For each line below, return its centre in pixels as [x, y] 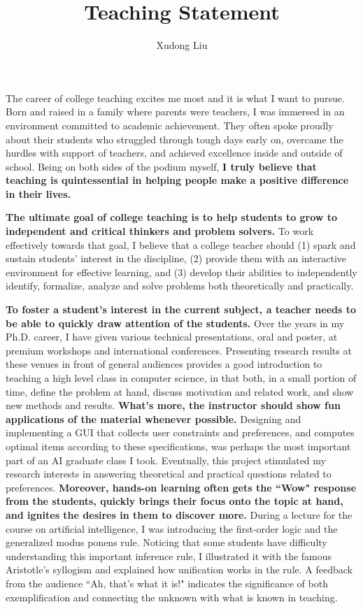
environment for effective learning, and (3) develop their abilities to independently [181, 272]
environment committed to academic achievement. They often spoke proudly [170, 125]
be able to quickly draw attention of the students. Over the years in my [175, 323]
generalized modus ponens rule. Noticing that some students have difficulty [166, 542]
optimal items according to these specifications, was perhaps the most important [178, 446]
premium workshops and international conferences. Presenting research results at [179, 350]
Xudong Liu [182, 45]
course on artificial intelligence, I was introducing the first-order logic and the [172, 528]
